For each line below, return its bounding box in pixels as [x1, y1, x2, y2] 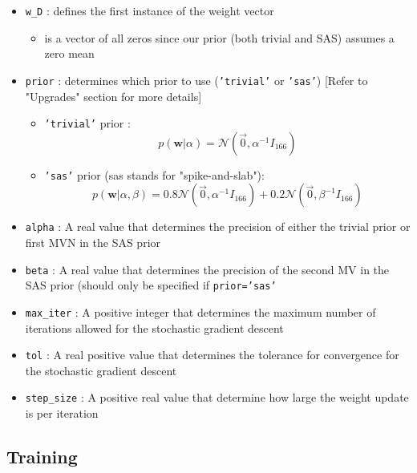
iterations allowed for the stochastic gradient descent [25, 319, 284, 336]
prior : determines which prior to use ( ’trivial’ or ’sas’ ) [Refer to [25, 71, 368, 88]
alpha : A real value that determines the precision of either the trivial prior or [25, 218, 411, 235]
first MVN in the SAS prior [25, 234, 161, 251]
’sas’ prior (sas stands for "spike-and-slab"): [44, 166, 265, 183]
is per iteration [25, 405, 99, 422]
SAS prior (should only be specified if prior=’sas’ [25, 277, 277, 293]
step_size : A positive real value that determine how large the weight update [25, 389, 409, 406]
